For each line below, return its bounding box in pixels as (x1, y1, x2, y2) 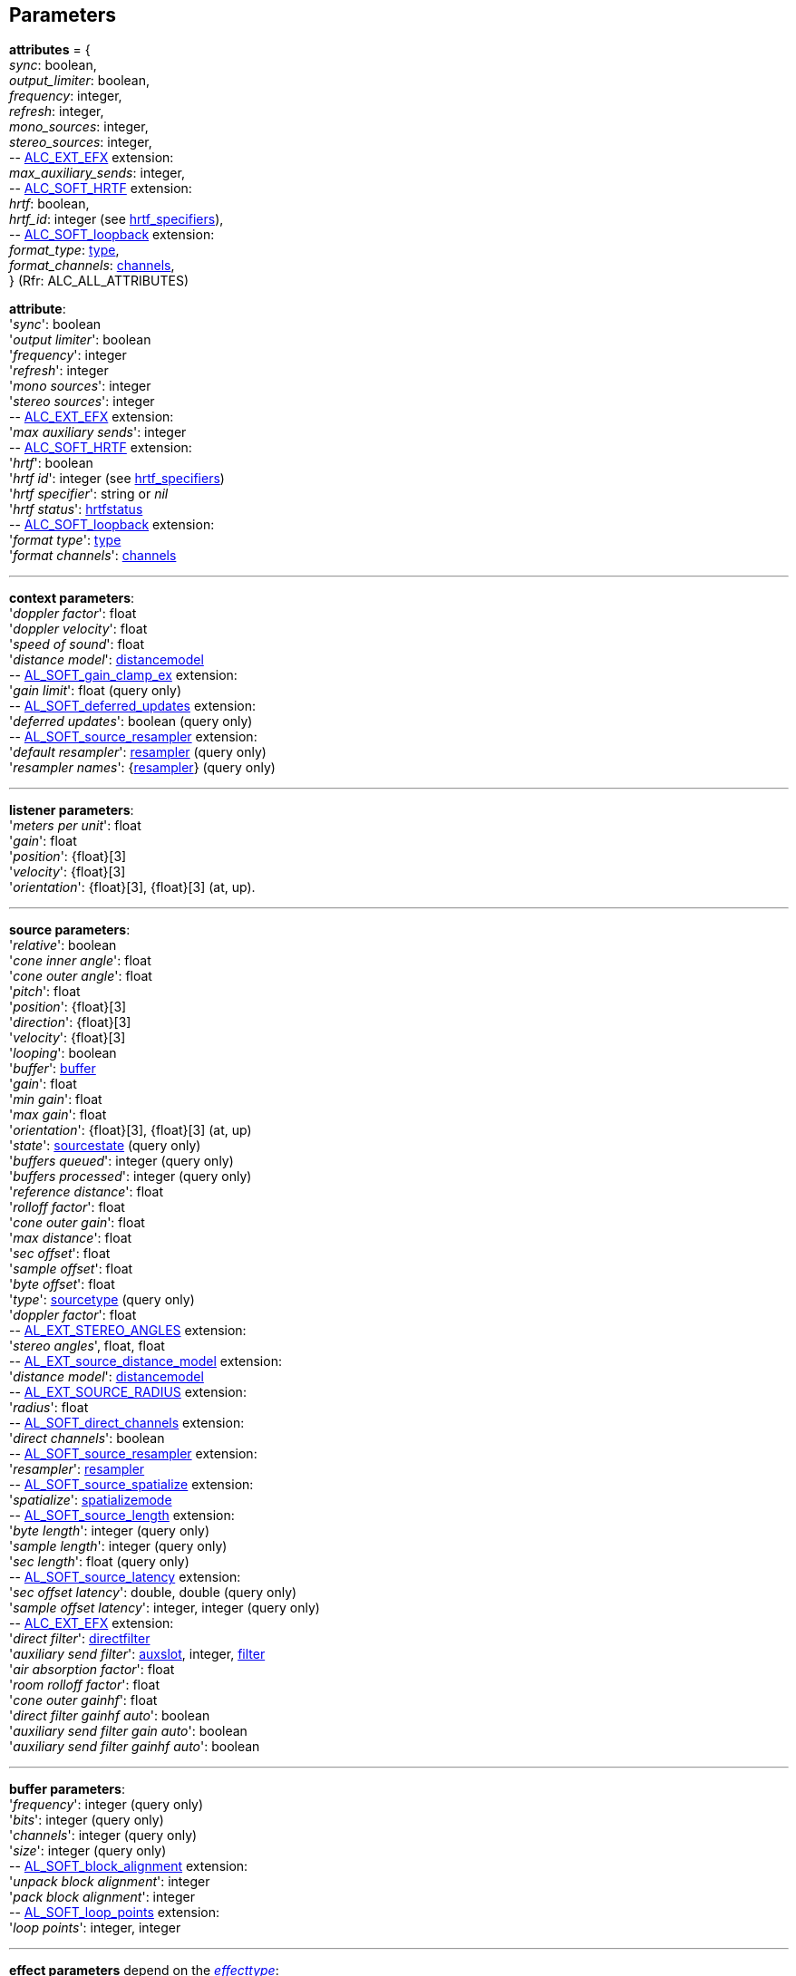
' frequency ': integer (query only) (9, 1797, 204, 1813)
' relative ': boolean (9, 937, 117, 954)
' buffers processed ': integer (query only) (9, 1168, 252, 1185)
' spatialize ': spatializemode (9, 1492, 172, 1508)
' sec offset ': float (9, 1245, 111, 1262)
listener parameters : (9, 802, 134, 818)
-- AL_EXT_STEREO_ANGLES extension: (9, 1322, 247, 1339)
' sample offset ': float (9, 1261, 133, 1277)
